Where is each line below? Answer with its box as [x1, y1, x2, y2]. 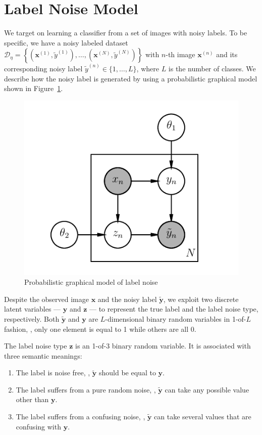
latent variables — [4, 303, 61, 314]
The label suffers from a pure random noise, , [16, 384, 156, 395]
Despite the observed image [4, 293, 89, 304]
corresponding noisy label [4, 63, 83, 73]
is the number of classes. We [168, 63, 256, 73]
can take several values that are [154, 411, 251, 422]
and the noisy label [97, 293, 157, 304]
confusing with [16, 421, 61, 431]
